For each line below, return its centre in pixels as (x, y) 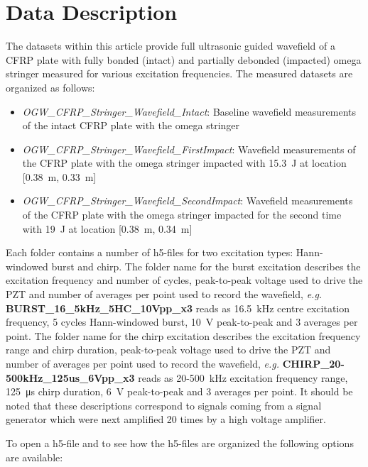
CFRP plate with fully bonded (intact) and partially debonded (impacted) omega (184, 59)
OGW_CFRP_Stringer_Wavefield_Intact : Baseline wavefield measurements (189, 111)
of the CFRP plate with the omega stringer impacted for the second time (182, 215)
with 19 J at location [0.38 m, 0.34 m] (107, 228)
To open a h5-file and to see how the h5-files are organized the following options (180, 443)
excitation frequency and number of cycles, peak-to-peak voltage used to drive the (184, 280)
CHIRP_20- (313, 363)
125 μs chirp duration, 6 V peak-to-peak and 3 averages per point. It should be (179, 391)
